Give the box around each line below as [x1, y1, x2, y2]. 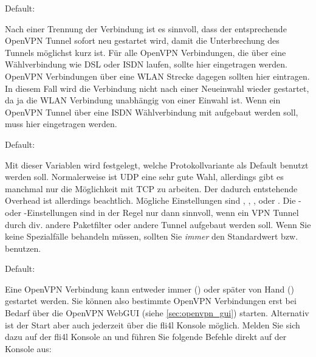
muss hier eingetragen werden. [5, 117, 117, 130]
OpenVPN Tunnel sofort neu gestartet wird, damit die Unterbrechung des [5, 34, 280, 47]
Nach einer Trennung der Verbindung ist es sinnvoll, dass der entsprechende [5, 22, 287, 35]
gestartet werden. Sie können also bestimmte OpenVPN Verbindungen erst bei [5, 294, 297, 307]
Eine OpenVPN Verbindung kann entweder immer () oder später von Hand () [5, 282, 294, 295]
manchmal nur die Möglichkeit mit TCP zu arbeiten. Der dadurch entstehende [5, 182, 298, 195]
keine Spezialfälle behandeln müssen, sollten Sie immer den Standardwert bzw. [5, 230, 298, 243]
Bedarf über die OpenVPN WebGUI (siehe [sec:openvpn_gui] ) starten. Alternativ [5, 307, 309, 319]
